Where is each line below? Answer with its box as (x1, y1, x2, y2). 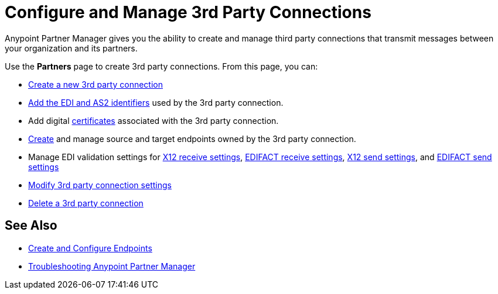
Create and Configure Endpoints (28, 243, 152, 253)
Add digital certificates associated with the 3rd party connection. (28, 115, 279, 126)
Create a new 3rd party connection (28, 79, 163, 89)
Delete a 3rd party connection (28, 198, 144, 208)
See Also (5, 218, 57, 233)
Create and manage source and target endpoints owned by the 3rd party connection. (28, 133, 356, 144)
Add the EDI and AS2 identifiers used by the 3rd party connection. (28, 97, 284, 108)
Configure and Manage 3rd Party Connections (5, 2, 371, 22)
